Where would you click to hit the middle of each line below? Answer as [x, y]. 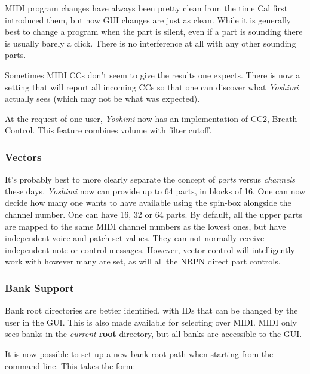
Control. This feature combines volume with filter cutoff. [108, 130]
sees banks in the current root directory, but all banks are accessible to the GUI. [154, 334]
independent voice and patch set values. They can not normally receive [135, 238]
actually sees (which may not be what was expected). [102, 98]
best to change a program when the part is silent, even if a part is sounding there [154, 31]
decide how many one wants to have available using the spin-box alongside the [148, 203]
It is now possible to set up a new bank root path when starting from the [139, 353]
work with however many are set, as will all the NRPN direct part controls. [143, 261]
